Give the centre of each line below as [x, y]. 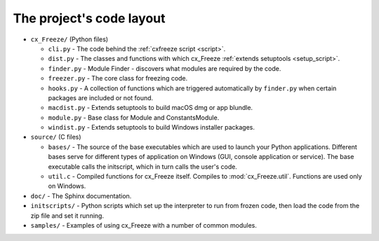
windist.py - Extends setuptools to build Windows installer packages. [152, 128]
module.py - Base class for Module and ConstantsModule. [134, 117]
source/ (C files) [56, 137]
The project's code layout [89, 18]
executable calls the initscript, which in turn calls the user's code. [143, 166]
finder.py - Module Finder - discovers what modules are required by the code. [165, 68]
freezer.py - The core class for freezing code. [118, 78]
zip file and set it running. [67, 215]
